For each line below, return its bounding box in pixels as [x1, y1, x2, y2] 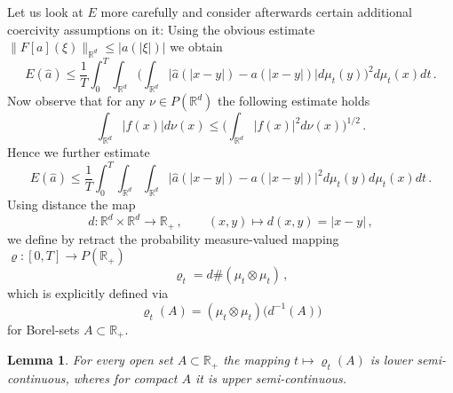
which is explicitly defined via [7, 284, 169, 303]
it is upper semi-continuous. [195, 368, 347, 387]
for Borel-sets [7, 319, 80, 338]
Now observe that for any [7, 91, 146, 110]
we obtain [170, 37, 223, 56]
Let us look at [7, 3, 83, 20]
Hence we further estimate [7, 143, 150, 161]
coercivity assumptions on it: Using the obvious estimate [7, 20, 315, 38]
